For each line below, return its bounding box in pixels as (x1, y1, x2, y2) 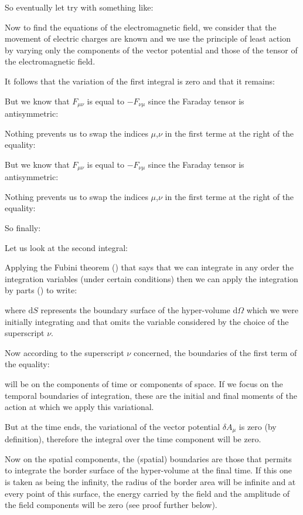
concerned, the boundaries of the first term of (133, 346, 297, 358)
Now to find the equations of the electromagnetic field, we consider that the (5, 21, 277, 33)
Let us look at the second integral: (5, 241, 128, 253)
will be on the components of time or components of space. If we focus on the (5, 377, 283, 389)
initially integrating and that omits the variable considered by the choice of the (5, 315, 289, 327)
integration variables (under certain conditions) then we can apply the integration (5, 272, 298, 284)
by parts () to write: (5, 284, 77, 296)
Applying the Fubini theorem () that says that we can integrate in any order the (5, 261, 294, 273)
